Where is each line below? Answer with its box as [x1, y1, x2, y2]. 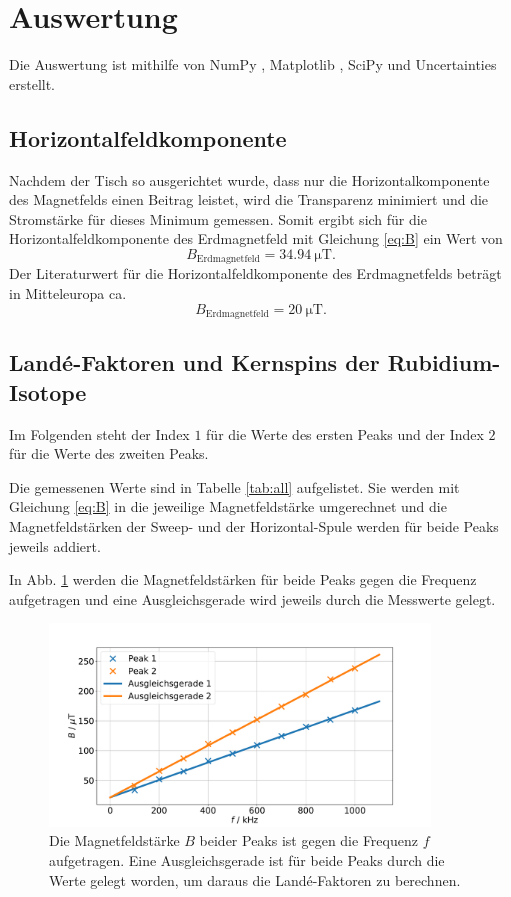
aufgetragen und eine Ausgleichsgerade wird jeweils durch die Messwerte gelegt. [9, 588, 496, 609]
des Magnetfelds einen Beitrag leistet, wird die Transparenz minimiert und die [9, 189, 489, 210]
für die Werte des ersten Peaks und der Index [206, 423, 484, 444]
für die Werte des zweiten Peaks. [9, 443, 209, 464]
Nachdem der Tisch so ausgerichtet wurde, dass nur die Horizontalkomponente [9, 169, 490, 190]
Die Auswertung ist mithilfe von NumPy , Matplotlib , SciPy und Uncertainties [9, 54, 497, 75]
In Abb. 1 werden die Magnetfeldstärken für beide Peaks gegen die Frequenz [9, 569, 477, 590]
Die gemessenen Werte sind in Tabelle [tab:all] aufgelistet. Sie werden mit [9, 476, 460, 497]
